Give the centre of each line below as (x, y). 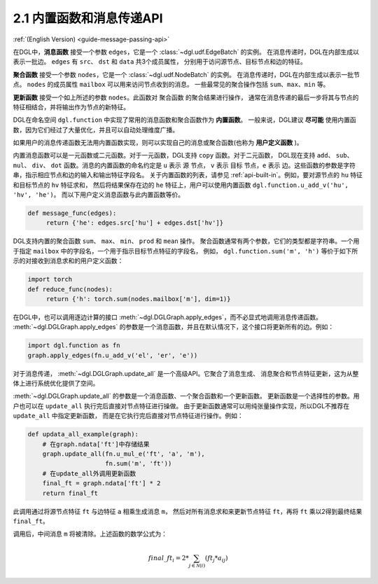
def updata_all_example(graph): (83, 434)
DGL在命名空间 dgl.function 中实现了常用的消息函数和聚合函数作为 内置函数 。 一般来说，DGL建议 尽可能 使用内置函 (184, 120)
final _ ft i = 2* (168, 559)
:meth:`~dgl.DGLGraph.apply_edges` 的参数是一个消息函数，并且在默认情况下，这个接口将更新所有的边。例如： (174, 327)
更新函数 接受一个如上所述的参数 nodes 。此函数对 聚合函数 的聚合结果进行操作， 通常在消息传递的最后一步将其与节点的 (186, 97)
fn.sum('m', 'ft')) (139, 464)
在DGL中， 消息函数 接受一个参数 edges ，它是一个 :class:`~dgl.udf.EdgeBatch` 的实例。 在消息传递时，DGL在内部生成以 (186, 52)
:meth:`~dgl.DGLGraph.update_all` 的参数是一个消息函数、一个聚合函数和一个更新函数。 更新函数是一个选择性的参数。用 (186, 396)
